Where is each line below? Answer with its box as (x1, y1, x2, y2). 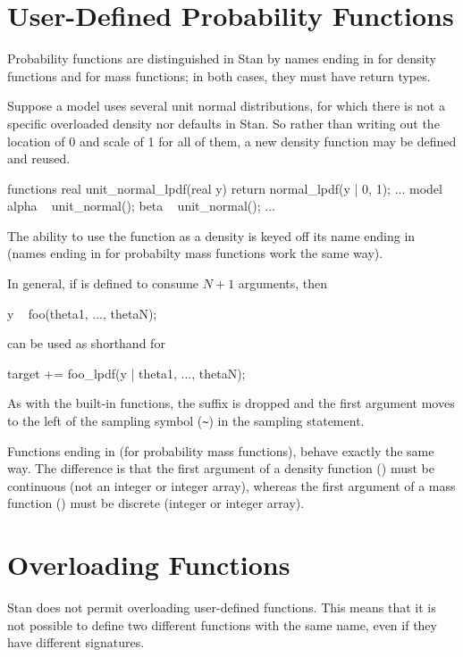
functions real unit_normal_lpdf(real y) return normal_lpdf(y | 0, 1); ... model (7, 179, 442, 197)
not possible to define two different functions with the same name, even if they (7, 615, 437, 634)
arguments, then (238, 274, 328, 293)
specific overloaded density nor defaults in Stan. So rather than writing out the (7, 113, 440, 132)
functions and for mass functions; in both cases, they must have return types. (7, 66, 431, 85)
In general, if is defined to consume (7, 274, 199, 293)
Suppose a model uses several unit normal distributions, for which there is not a (7, 96, 445, 115)
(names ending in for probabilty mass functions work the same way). (7, 244, 383, 262)
